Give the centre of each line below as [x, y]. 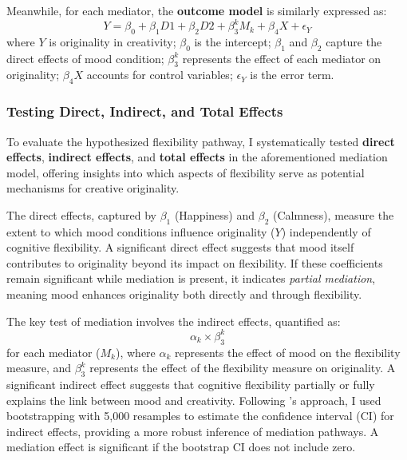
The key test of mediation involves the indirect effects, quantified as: [174, 321]
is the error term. [292, 75]
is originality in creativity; [113, 41]
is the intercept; [233, 41]
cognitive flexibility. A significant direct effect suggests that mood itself [180, 247]
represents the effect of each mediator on [282, 58]
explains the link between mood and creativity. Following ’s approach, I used [194, 400]
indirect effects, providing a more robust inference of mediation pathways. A [193, 431]
